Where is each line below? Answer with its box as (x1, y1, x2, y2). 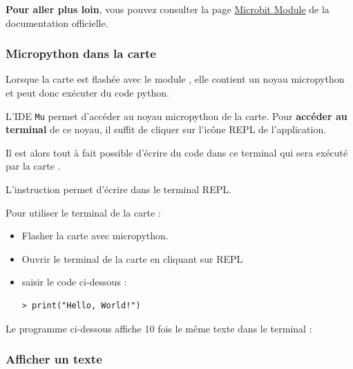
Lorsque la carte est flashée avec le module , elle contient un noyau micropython (6, 72, 345, 86)
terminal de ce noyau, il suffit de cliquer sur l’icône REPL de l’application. (6, 122, 327, 137)
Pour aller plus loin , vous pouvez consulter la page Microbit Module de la (6, 2, 330, 16)
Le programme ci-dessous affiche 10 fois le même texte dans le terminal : (6, 321, 312, 335)
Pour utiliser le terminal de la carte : (6, 205, 161, 219)
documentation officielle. (6, 15, 108, 30)
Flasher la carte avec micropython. (21, 228, 169, 243)
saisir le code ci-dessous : (21, 275, 127, 289)
